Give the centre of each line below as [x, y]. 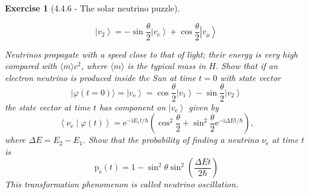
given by [204, 107]
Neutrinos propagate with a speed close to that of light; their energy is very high [151, 54]
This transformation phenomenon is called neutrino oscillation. [122, 184]
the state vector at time [48, 107]
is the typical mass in [167, 66]
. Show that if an [247, 66]
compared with [31, 66]
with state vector [250, 77]
